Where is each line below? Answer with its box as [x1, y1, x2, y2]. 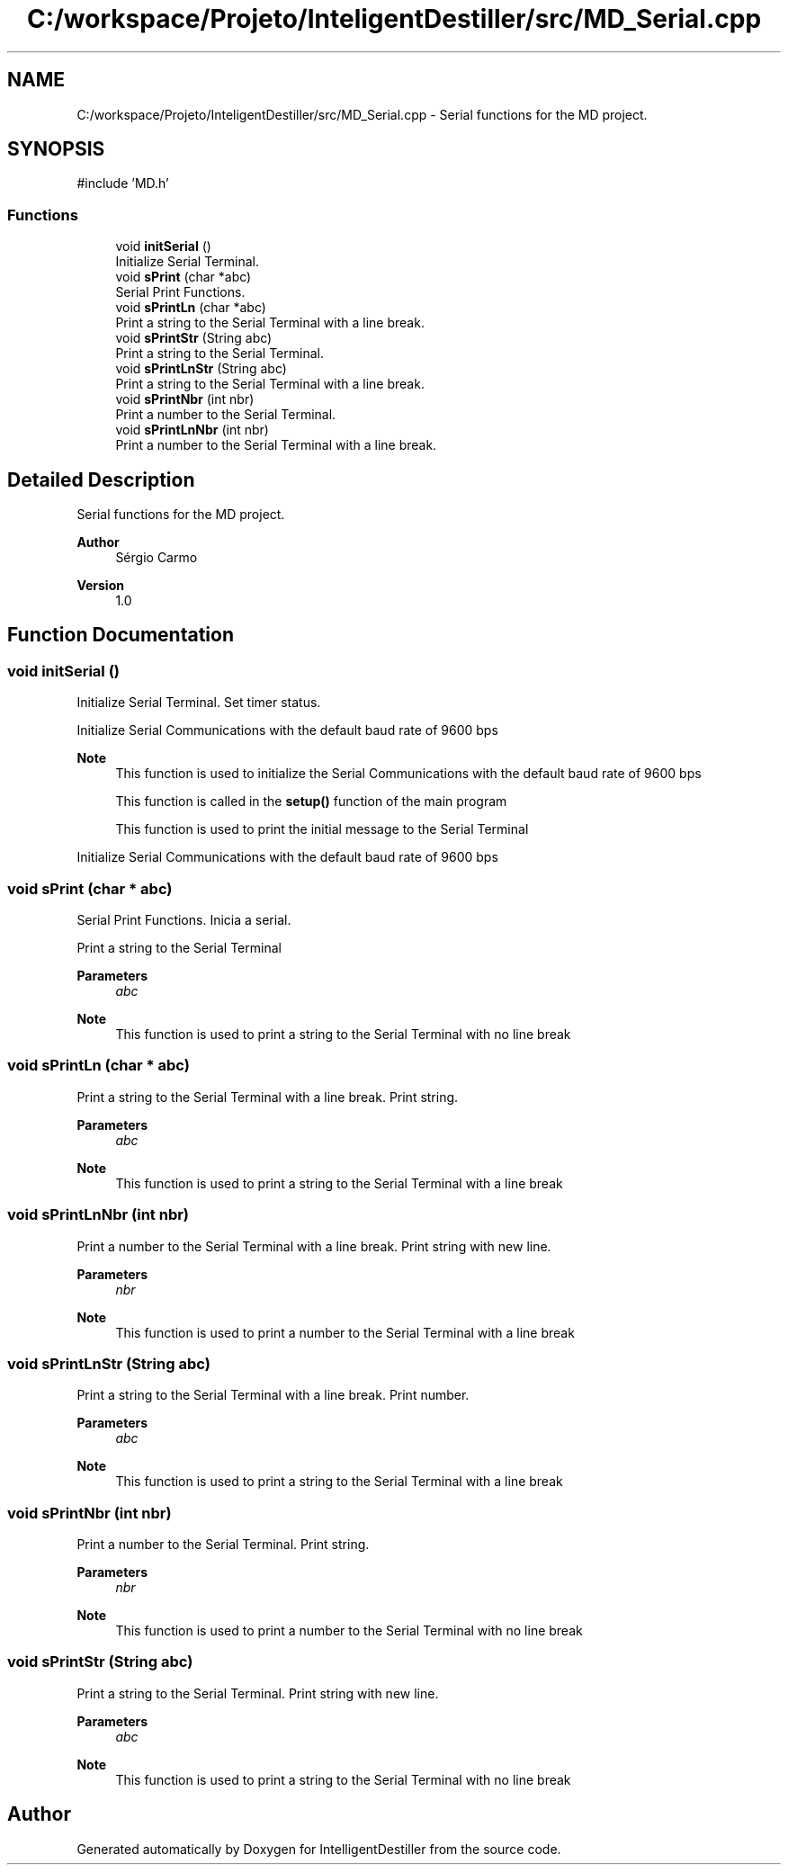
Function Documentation [7, 623, 234, 647]
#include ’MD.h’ [76, 175, 169, 192]
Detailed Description [7, 468, 195, 491]
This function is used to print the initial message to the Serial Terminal [115, 821, 529, 837]
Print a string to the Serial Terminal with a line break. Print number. [76, 1387, 470, 1403]
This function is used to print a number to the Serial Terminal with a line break [115, 1324, 575, 1340]
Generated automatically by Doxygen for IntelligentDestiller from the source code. [76, 1841, 561, 1857]
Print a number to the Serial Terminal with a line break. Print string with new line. [76, 1238, 551, 1254]
